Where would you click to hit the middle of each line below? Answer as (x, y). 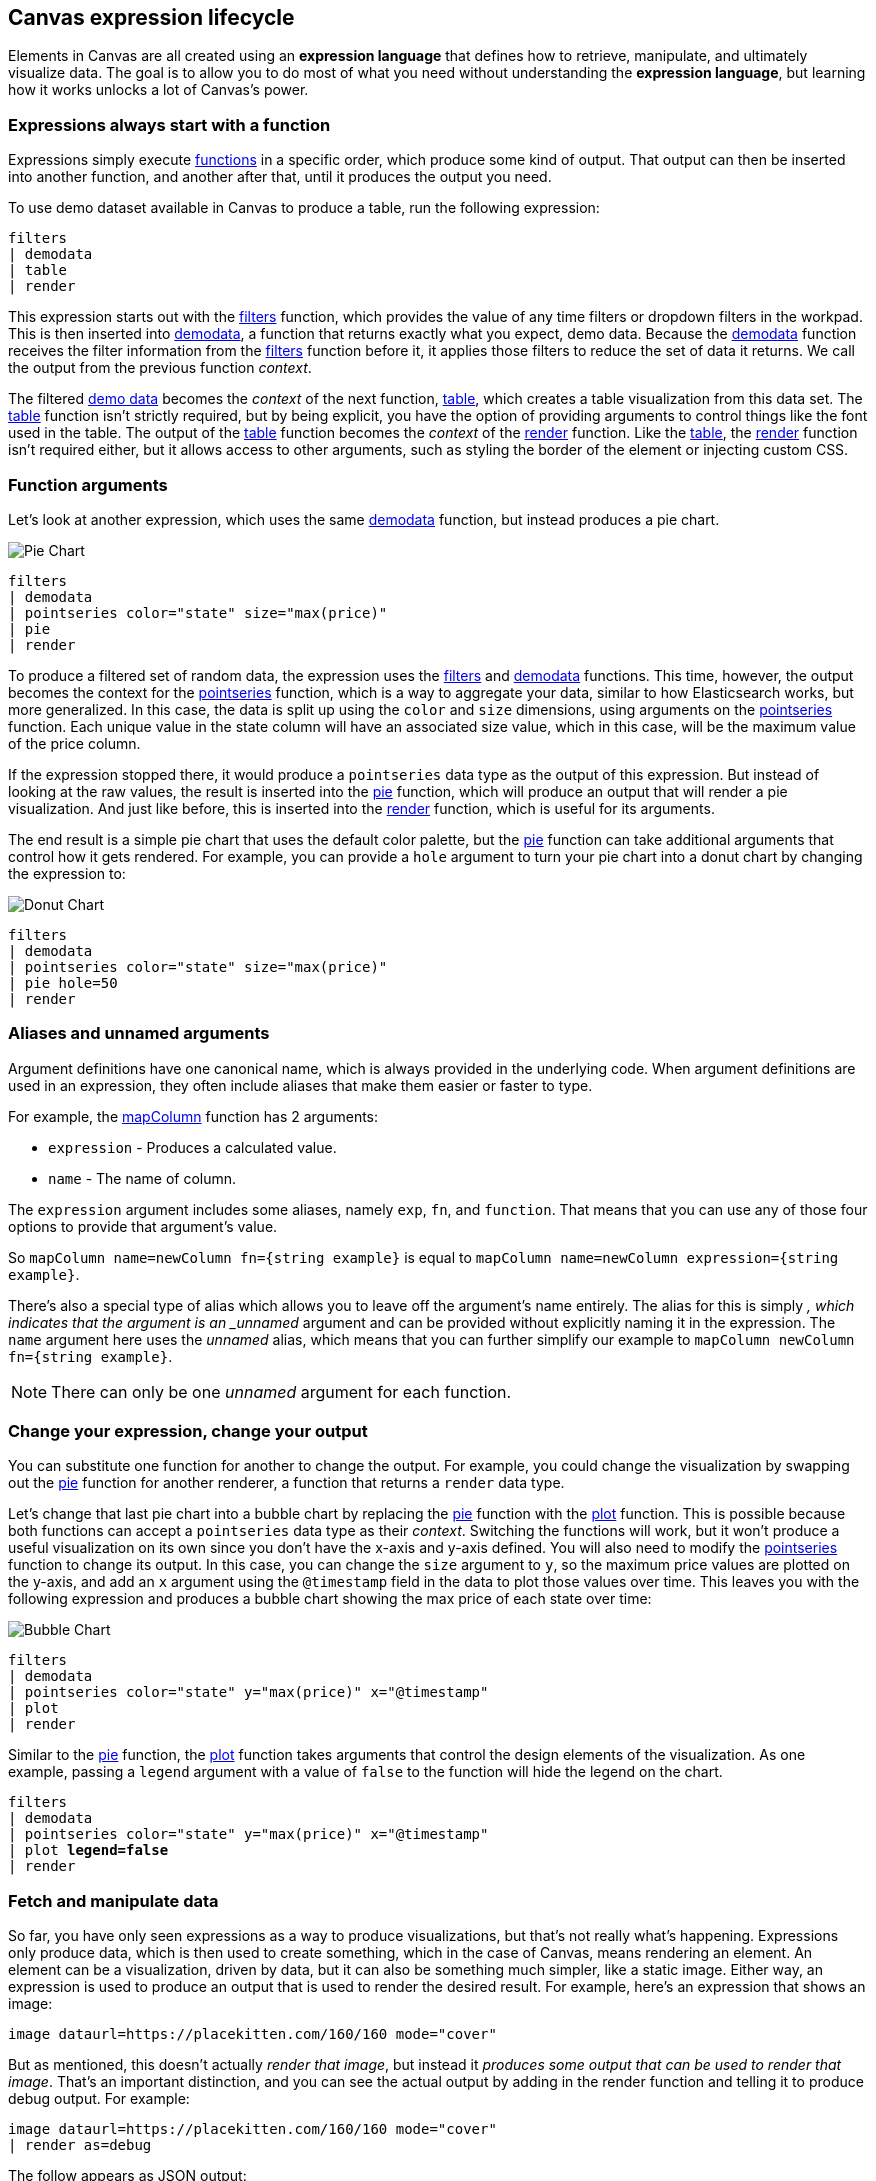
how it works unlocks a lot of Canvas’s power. (158, 90)
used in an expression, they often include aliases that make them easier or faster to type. (300, 1085)
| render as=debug (80, 2145)
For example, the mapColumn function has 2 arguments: (193, 1116)
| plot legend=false (88, 1850)
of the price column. (74, 743)
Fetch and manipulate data (113, 1900)
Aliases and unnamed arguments (139, 1033)
